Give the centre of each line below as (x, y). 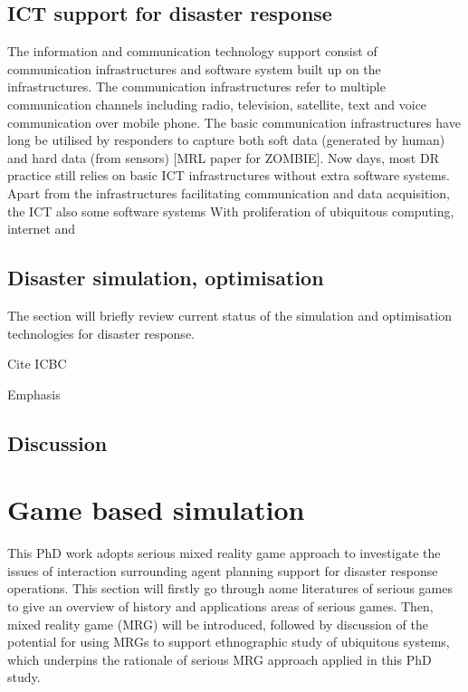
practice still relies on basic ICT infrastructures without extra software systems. (229, 175)
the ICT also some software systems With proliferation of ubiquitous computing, (231, 211)
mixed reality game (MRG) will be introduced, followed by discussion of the (218, 624)
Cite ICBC (37, 364)
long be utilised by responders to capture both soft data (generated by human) (226, 140)
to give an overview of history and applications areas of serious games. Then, (220, 606)
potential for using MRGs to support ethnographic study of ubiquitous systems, (229, 642)
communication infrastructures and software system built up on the (194, 68)
